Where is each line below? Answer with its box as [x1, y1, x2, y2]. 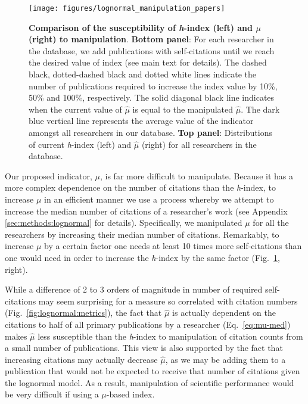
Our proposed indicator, [5, 169, 92, 182]
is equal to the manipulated [132, 102, 234, 115]
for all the [253, 216, 289, 229]
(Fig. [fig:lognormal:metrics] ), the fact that [5, 306, 162, 319]
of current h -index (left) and [29, 138, 132, 150]
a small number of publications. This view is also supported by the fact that [5, 341, 283, 354]
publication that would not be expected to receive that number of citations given [5, 365, 300, 377]
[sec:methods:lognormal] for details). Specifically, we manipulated [5, 216, 242, 229]
